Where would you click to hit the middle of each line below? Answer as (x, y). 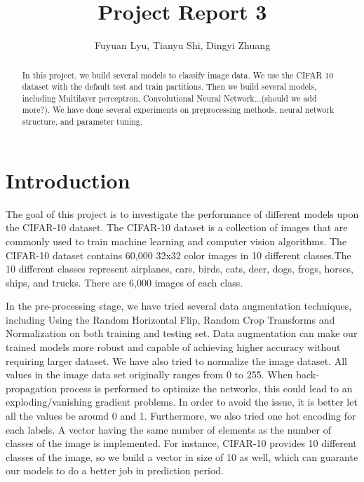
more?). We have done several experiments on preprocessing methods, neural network (178, 110)
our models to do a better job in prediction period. (115, 470)
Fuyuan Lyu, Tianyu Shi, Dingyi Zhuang (182, 45)
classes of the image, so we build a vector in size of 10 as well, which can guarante (182, 456)
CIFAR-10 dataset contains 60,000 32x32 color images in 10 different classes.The (178, 255)
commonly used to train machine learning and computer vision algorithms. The (176, 241)
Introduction (68, 180)
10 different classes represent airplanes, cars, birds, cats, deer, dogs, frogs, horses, (180, 269)
